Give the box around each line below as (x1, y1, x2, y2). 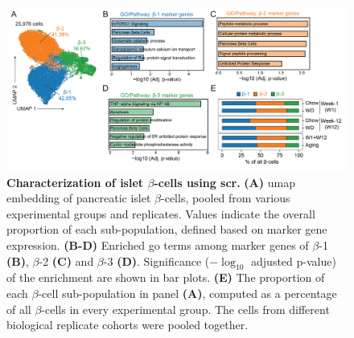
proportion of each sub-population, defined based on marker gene (6, 221, 327, 238)
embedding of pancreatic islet (6, 189, 151, 206)
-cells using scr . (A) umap (154, 173, 295, 190)
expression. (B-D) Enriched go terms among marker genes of (6, 236, 309, 253)
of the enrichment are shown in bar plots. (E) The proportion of (6, 269, 325, 286)
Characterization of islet (6, 173, 144, 190)
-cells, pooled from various (161, 189, 290, 206)
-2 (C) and (39, 252, 94, 269)
